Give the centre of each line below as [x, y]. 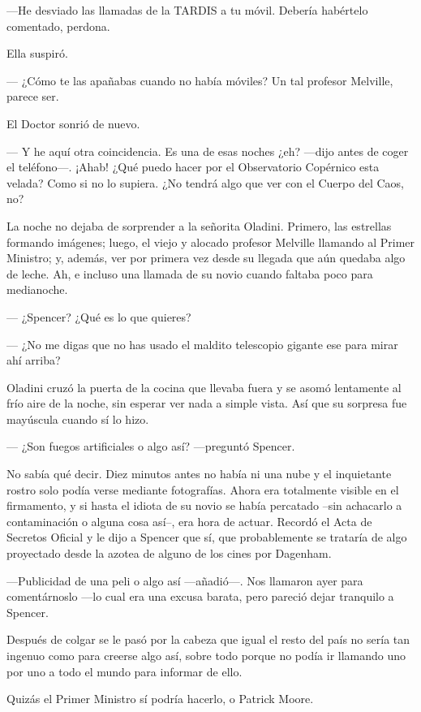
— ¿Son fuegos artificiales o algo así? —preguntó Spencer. [151, 446]
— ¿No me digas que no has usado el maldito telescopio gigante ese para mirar [202, 344]
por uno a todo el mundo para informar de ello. [125, 671]
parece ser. [33, 96]
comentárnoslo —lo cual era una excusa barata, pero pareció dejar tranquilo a [200, 596]
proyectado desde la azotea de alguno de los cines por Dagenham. [169, 553]
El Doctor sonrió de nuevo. [73, 123]
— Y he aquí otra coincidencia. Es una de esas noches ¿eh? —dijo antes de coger [208, 151]
